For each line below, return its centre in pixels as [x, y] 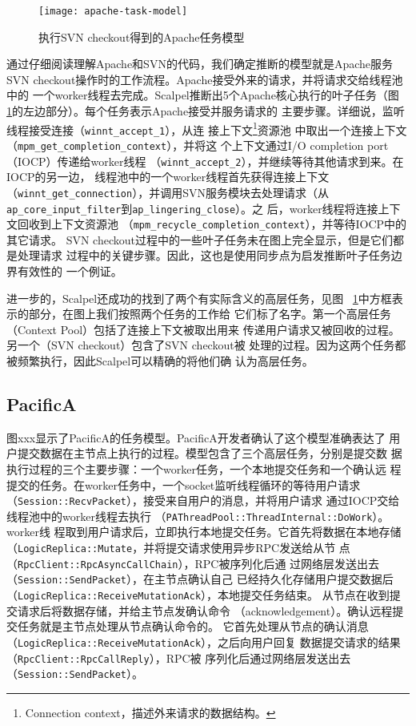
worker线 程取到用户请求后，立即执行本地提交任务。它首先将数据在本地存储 [204, 532]
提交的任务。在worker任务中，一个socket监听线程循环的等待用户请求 [184, 484]
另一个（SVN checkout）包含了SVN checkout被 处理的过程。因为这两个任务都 [206, 345]
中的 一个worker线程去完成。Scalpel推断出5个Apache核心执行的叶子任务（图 [203, 95]
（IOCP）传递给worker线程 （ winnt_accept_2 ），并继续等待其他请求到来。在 [205, 161]
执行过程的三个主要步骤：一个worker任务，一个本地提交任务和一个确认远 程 [204, 468]
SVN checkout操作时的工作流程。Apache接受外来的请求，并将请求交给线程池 [205, 79]
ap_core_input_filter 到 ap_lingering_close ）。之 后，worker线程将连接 [192, 208]
